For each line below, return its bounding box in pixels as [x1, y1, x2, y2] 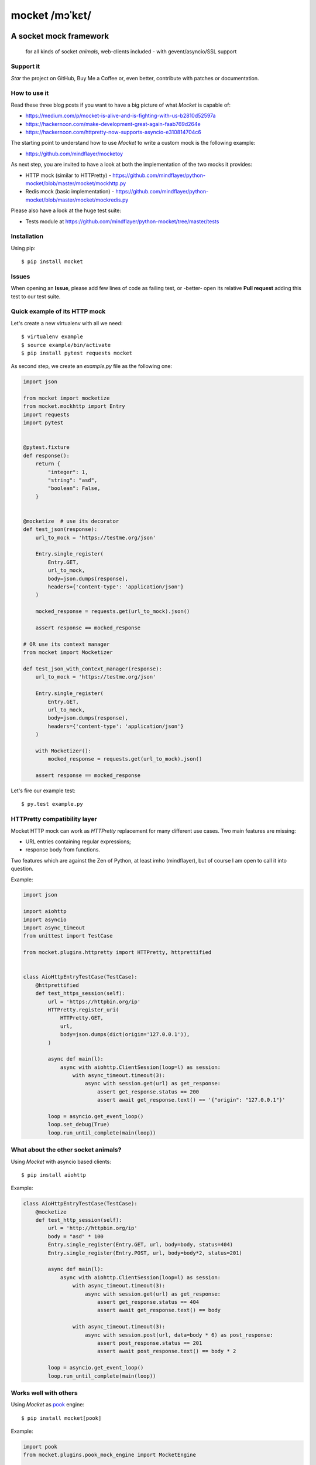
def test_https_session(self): [35, 990, 125, 997]
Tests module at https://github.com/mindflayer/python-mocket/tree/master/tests [25, 217, 219, 225]
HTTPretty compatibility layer [11, 815, 97, 823]
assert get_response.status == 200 [97, 1088, 200, 1095]
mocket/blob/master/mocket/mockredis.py [25, 196, 129, 203]
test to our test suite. [11, 293, 61, 300]
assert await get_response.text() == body [97, 1307, 221, 1314]
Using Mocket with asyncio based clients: [11, 1158, 111, 1165]
